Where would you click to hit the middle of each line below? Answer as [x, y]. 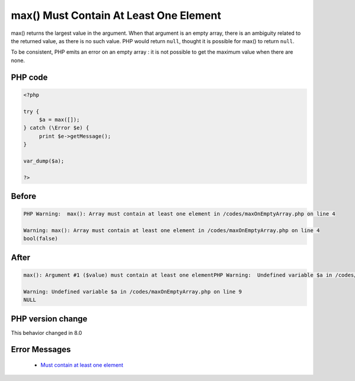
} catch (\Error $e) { [56, 128]
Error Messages [41, 349]
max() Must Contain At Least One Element [116, 15]
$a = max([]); [59, 119]
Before [24, 196]
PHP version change [49, 319]
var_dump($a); [44, 161]
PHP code [29, 77]
